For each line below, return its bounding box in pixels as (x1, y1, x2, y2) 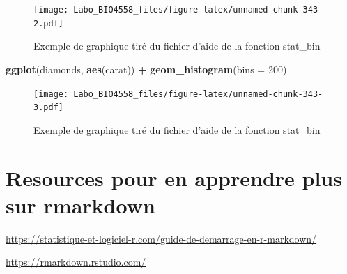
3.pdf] (33, 102, 63, 113)
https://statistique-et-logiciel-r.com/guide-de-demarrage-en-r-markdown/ (6, 231, 317, 245)
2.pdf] (33, 18, 63, 29)
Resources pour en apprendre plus (6, 163, 342, 192)
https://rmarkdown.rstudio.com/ (6, 254, 146, 269)
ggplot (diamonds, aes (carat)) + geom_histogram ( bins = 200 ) (6, 61, 287, 76)
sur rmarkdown (6, 190, 155, 219)
